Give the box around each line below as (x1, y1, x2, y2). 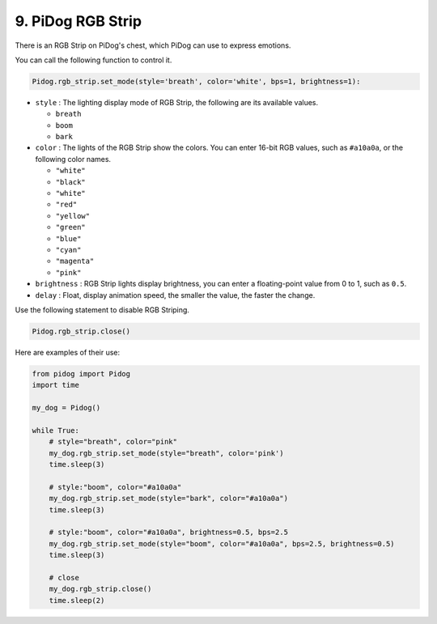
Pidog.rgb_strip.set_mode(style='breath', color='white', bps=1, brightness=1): (32, 77, 361, 86)
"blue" (55, 234, 82, 243)
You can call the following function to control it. (15, 55, 172, 65)
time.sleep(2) (49, 596, 105, 605)
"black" (55, 177, 87, 186)
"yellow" (55, 211, 91, 220)
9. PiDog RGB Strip (15, 12, 142, 30)
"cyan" (55, 245, 82, 254)
